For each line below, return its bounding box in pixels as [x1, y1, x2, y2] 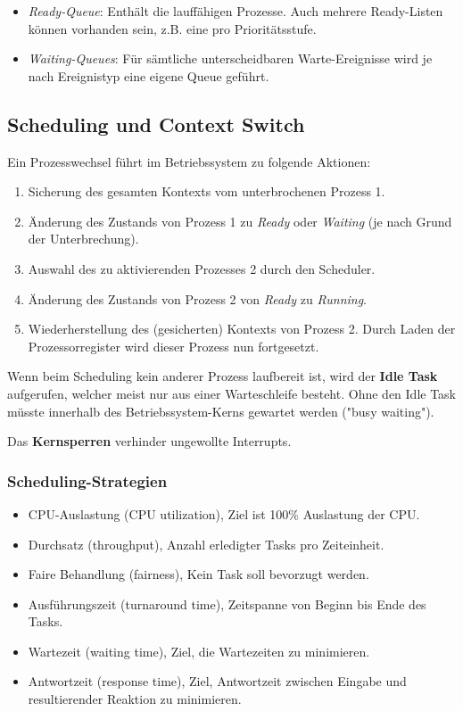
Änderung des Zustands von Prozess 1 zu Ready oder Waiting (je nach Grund [28, 211, 452, 230]
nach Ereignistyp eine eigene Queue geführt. [28, 66, 269, 85]
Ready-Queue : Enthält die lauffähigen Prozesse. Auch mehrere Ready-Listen [28, 2, 443, 20]
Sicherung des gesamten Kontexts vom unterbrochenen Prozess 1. [28, 182, 385, 201]
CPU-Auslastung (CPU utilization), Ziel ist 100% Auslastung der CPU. [28, 504, 420, 523]
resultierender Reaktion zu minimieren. [28, 690, 242, 708]
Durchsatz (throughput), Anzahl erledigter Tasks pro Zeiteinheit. [28, 534, 384, 553]
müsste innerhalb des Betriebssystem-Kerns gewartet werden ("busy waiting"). [7, 401, 434, 420]
